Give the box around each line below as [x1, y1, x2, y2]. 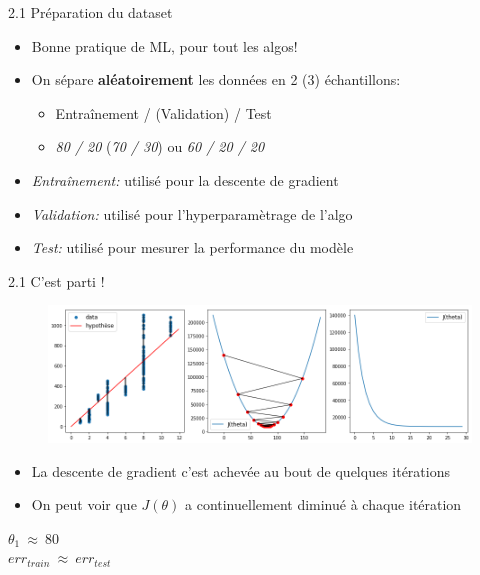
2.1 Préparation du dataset [8, 2, 173, 22]
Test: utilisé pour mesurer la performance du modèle [31, 237, 354, 258]
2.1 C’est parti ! [8, 270, 105, 291]
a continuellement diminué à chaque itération [185, 494, 462, 515]
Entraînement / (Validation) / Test [55, 102, 272, 123]
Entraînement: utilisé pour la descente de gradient [31, 169, 339, 190]
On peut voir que [31, 494, 137, 515]
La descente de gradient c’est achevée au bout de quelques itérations [31, 460, 450, 481]
